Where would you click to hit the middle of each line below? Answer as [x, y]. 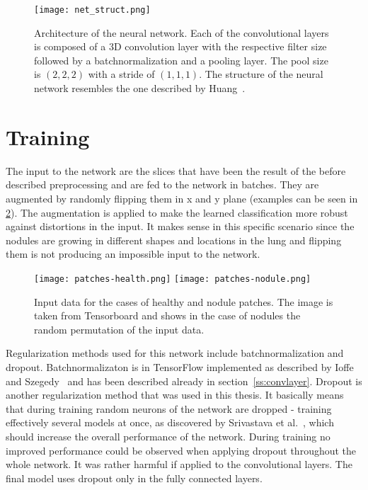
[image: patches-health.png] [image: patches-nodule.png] [173, 279]
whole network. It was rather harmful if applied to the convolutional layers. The [179, 464]
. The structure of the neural [261, 74]
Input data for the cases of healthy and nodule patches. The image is [184, 301]
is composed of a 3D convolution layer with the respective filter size [180, 46]
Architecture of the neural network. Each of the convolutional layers [182, 32]
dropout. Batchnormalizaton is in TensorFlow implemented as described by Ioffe [180, 366]
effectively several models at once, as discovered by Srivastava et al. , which [170, 422]
